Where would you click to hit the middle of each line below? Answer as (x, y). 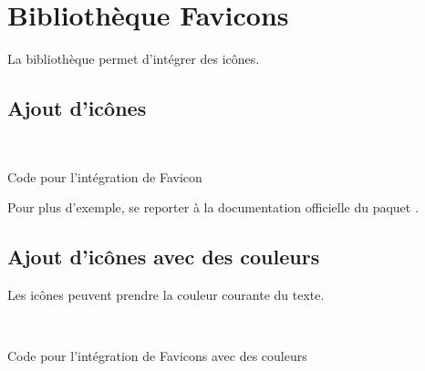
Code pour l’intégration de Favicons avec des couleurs (157, 356)
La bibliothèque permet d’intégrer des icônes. (134, 59)
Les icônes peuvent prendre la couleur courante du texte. (166, 294)
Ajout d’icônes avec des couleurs (164, 257)
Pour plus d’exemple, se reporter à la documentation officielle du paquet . (213, 207)
